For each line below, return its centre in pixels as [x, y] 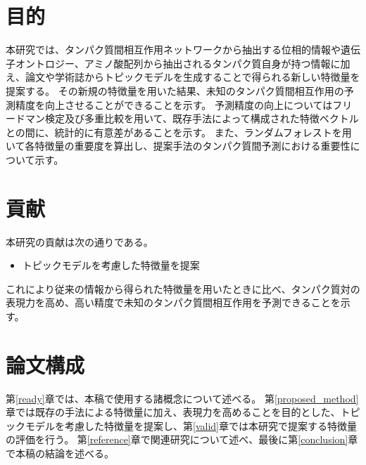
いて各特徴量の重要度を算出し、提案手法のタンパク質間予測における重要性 [178, 146]
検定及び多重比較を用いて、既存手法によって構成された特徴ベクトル [202, 118]
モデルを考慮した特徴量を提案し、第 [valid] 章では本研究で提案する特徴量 [191, 425]
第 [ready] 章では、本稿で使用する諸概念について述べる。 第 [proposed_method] [182, 398]
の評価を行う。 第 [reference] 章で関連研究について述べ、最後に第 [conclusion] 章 [182, 439]
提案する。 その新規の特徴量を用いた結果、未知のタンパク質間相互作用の [175, 90]
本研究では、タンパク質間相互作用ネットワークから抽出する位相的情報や [173, 50]
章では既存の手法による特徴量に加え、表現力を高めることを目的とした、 [173, 412]
